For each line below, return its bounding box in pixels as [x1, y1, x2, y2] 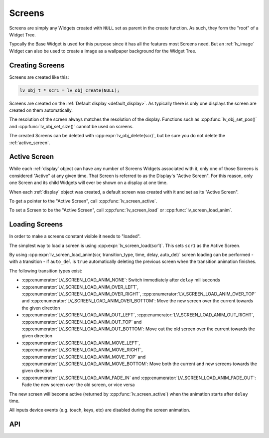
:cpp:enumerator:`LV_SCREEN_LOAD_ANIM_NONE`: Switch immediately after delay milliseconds [21, 277, 220, 283]
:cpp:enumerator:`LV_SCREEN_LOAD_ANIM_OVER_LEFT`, [21, 284, 139, 290]
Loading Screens [9, 220, 63, 229]
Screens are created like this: [9, 74, 69, 80]
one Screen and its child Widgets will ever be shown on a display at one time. [9, 180, 168, 186]
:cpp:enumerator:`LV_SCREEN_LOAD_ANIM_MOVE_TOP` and [21, 354, 146, 360]
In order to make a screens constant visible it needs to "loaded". [9, 233, 141, 239]
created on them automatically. [9, 107, 73, 113]
